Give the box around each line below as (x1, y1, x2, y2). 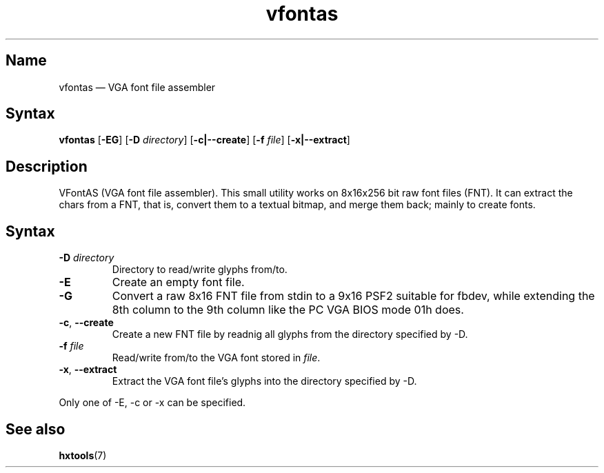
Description (6, 157, 88, 175)
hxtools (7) (59, 449, 107, 461)
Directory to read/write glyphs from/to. (112, 263, 288, 276)
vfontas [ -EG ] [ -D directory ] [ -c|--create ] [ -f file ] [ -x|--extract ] (59, 134, 350, 146)
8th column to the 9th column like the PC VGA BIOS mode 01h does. (112, 303, 464, 317)
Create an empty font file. (112, 275, 245, 290)
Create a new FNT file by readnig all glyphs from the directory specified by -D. (112, 328, 468, 341)
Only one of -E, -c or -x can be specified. (59, 396, 246, 409)
